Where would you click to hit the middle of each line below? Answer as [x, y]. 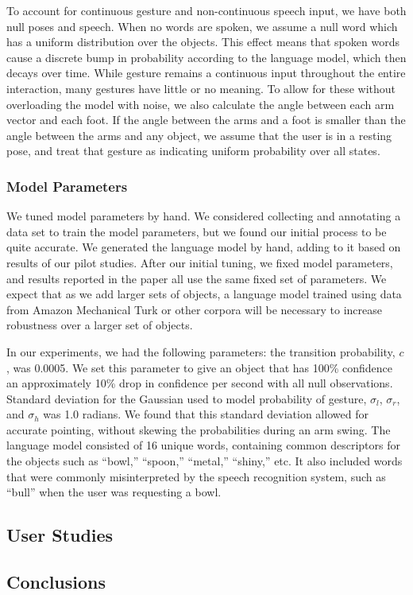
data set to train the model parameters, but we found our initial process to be [197, 231]
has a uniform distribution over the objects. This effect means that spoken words [203, 42]
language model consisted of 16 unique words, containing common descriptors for [203, 445]
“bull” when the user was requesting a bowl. [114, 492]
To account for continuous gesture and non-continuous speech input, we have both [206, 10]
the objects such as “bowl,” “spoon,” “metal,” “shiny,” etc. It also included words [205, 461]
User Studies [60, 535]
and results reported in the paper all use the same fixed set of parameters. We [197, 278]
